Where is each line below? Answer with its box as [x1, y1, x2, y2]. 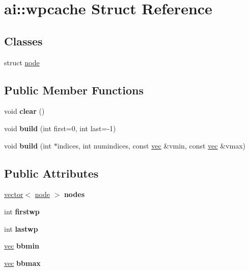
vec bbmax [4, 257, 41, 268]
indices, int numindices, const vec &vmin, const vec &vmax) [57, 140, 245, 151]
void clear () [4, 106, 45, 116]
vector [4, 189, 23, 200]
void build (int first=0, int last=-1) [4, 122, 116, 133]
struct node [4, 57, 40, 67]
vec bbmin [4, 240, 39, 251]
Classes [4, 33, 43, 48]
